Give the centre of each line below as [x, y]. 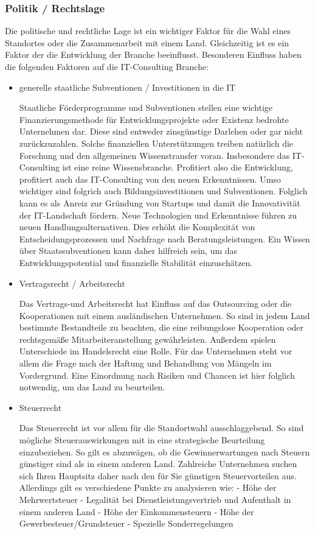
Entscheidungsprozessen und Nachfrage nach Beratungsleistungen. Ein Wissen [164, 238]
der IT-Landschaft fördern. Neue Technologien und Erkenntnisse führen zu [158, 215]
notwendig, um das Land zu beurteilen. [92, 387]
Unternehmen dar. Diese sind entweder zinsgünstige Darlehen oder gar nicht [161, 131]
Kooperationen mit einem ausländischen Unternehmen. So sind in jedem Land [164, 315]
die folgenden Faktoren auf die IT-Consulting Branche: [107, 66]
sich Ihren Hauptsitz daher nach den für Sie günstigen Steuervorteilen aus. [158, 475]
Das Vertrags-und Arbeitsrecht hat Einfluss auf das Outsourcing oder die [155, 304]
